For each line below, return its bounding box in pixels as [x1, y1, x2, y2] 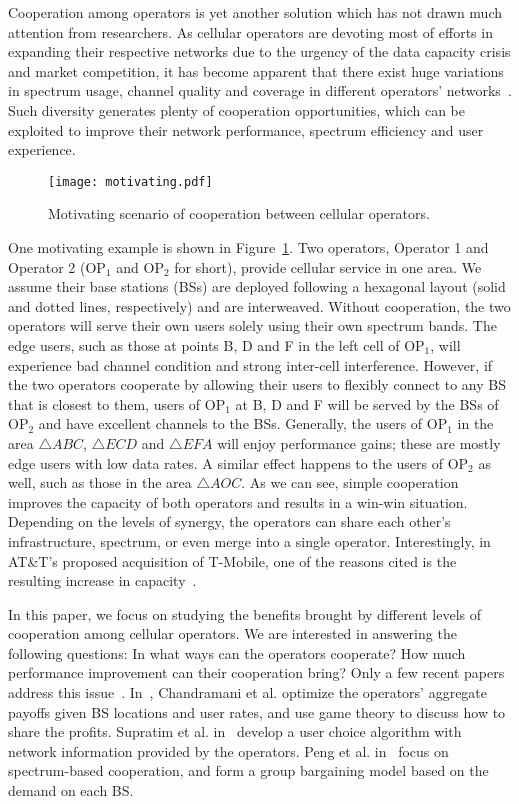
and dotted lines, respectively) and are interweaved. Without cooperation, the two [8, 295, 511, 316]
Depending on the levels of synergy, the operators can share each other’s [8, 511, 451, 532]
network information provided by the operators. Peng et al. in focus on [8, 740, 449, 761]
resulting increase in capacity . [8, 570, 197, 591]
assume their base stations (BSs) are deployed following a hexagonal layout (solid [8, 276, 506, 297]
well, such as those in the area [8, 472, 192, 493]
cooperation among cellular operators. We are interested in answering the [8, 623, 457, 644]
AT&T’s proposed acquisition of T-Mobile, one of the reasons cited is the [8, 550, 457, 571]
